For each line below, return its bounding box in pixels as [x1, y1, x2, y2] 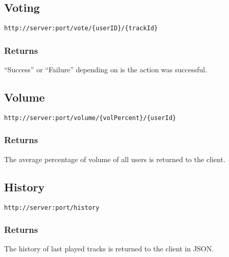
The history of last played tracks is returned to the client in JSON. [4, 243, 214, 254]
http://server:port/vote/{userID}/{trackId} [4, 25, 158, 32]
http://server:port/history [4, 204, 100, 211]
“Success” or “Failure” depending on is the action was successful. [4, 64, 208, 75]
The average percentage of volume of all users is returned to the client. [4, 153, 225, 164]
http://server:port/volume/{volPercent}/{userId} [4, 114, 176, 122]
